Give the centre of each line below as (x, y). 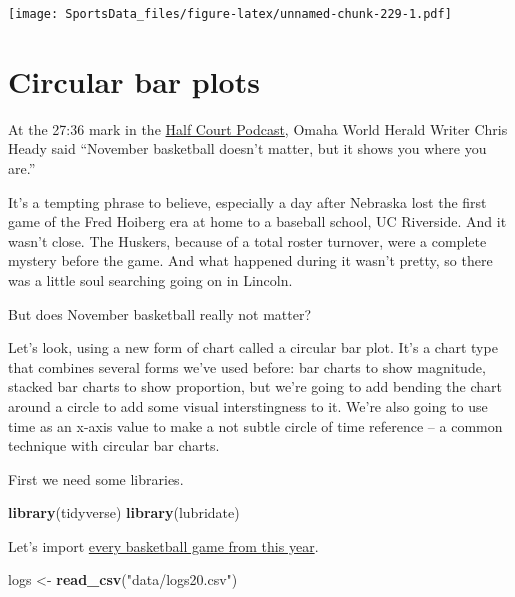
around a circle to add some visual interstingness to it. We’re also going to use (248, 405)
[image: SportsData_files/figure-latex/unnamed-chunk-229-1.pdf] (230, 14)
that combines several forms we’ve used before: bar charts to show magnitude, (247, 366)
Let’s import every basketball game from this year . (163, 545)
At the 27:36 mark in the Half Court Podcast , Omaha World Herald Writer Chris (258, 128)
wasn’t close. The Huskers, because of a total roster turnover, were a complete (247, 240)
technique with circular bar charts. (114, 445)
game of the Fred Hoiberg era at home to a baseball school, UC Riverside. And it (257, 221)
